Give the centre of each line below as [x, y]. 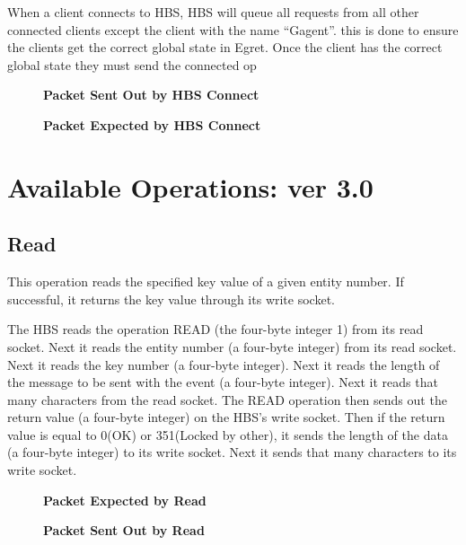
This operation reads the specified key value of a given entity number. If [206, 281]
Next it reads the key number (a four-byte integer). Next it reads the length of [224, 364]
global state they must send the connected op [132, 64]
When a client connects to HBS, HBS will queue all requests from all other [213, 12]
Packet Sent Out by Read [124, 530]
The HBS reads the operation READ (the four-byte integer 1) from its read [215, 329]
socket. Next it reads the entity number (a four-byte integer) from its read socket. [232, 346]
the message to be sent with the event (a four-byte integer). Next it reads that [223, 382]
